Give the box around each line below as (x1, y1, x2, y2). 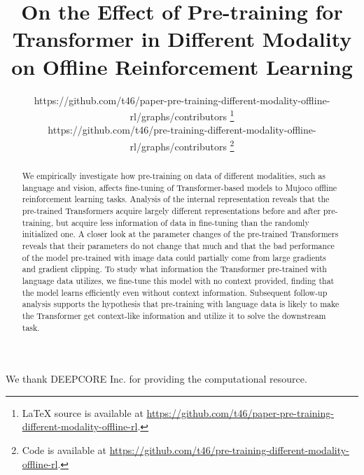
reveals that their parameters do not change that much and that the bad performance (22, 239, 335, 251)
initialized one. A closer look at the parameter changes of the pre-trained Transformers (22, 228, 339, 240)
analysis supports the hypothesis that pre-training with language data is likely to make (22, 298, 339, 310)
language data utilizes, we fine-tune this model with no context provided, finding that (22, 274, 335, 286)
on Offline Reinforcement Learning (11, 52, 353, 80)
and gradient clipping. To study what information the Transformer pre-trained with (22, 263, 327, 275)
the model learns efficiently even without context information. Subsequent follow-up (22, 286, 328, 298)
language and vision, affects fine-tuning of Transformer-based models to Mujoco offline (22, 181, 337, 193)
